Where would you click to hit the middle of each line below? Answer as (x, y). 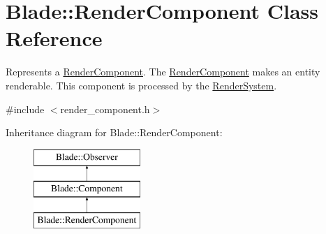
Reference (54, 38)
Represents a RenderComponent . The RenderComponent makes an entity (163, 72)
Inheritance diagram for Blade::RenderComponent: (114, 132)
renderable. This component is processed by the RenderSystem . (141, 85)
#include (25, 109)
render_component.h (105, 109)
